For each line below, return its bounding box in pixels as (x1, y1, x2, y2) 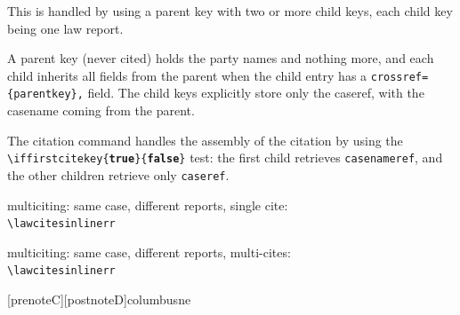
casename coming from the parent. (7, 101, 195, 120)
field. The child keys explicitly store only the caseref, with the (87, 83, 424, 102)
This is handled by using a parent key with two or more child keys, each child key (7, 2, 453, 20)
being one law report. (7, 19, 124, 37)
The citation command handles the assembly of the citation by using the (7, 130, 403, 149)
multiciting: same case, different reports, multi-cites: (7, 242, 291, 261)
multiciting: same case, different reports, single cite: (7, 195, 288, 214)
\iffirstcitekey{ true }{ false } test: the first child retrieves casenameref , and (7, 148, 443, 167)
